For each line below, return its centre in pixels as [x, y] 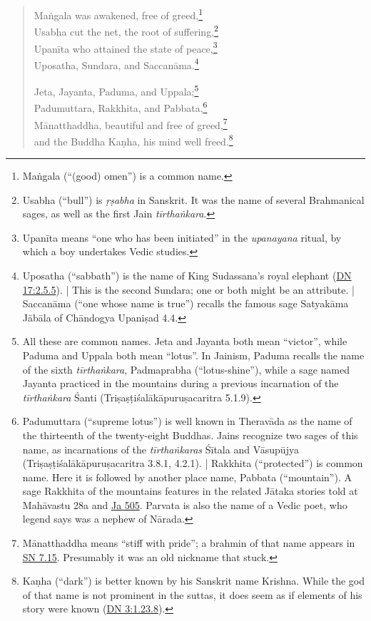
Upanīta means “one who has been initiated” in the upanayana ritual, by [182, 237]
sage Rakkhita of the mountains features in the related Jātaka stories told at [190, 491]
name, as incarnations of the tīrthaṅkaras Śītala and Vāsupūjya [161, 449]
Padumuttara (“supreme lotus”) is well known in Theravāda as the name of [187, 421]
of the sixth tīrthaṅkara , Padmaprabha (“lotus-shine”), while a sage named [186, 369]
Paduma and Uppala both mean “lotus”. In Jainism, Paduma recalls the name [193, 355]
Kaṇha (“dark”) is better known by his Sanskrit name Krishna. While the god [194, 581]
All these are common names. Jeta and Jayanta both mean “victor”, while [185, 341]
